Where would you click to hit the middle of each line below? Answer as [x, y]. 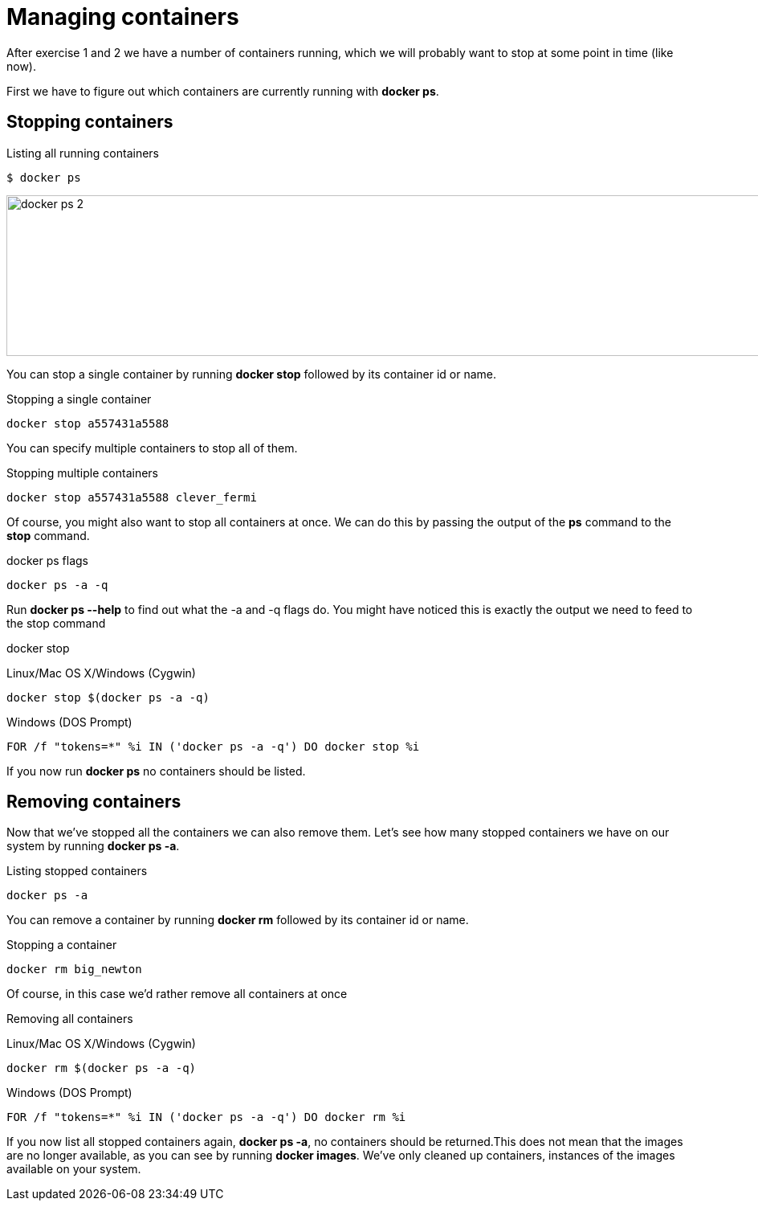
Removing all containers [70, 1019]
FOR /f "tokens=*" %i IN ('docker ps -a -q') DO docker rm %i [206, 1117]
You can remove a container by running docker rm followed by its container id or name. [238, 920]
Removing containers [94, 802]
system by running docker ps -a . [93, 846]
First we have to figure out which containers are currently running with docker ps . [223, 91]
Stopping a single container [79, 399]
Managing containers [123, 17]
